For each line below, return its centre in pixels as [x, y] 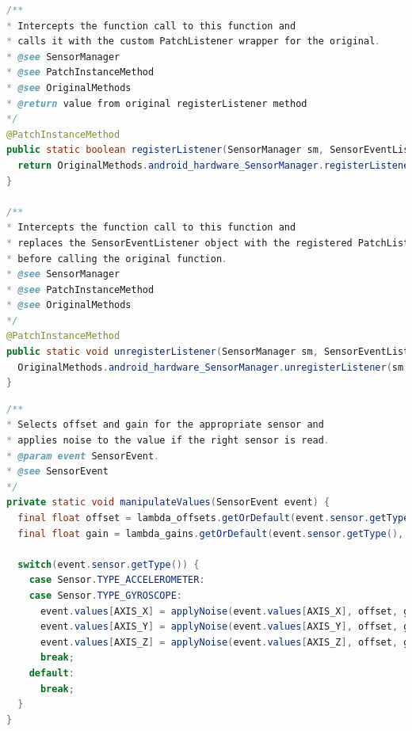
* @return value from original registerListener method [157, 103]
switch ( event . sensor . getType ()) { [109, 564]
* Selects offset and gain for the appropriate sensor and [165, 425]
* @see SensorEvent [57, 472]
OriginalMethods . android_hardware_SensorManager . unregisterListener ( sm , [214, 367]
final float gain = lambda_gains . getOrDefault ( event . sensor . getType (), [211, 533]
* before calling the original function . [117, 259]
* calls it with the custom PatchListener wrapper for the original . [194, 42]
